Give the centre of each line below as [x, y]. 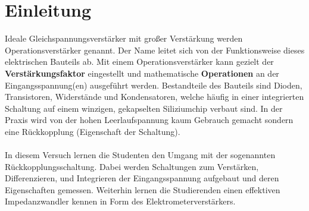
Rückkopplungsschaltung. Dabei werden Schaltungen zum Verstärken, [132, 166]
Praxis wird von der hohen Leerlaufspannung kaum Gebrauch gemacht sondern [149, 120]
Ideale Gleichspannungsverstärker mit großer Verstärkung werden [124, 38]
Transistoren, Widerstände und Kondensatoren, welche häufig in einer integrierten [154, 97]
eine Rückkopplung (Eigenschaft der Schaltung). [93, 131]
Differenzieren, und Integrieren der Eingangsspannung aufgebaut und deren [142, 178]
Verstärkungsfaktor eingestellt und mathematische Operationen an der [142, 73]
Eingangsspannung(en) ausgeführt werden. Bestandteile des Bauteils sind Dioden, [154, 85]
